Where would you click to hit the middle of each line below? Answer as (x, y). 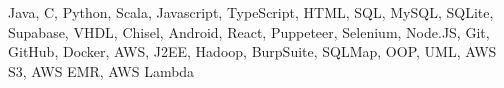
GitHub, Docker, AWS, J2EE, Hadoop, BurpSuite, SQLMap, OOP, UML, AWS (252, 51)
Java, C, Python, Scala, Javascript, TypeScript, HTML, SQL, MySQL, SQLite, (251, 12)
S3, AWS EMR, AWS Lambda (101, 70)
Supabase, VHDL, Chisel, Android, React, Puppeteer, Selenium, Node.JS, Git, (249, 31)
